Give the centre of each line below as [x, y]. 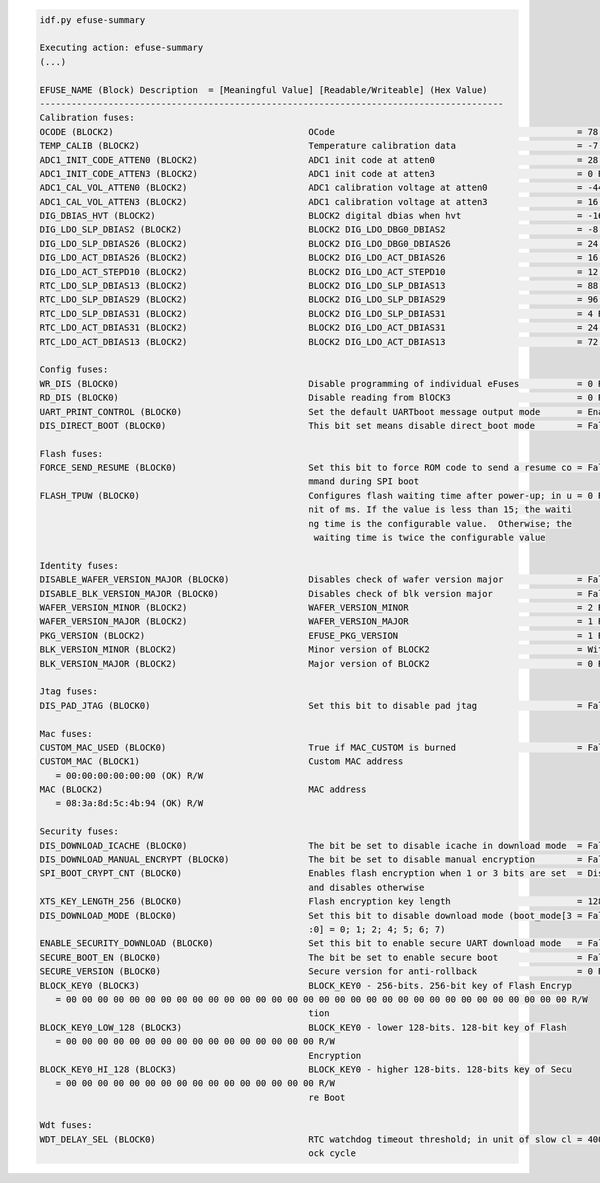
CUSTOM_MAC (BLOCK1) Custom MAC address [221, 761]
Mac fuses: [66, 733]
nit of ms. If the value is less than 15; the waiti [440, 509]
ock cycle [332, 1153]
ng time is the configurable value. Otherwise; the [440, 523]
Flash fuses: [71, 453]
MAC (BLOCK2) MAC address [203, 789]
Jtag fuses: [69, 691]
